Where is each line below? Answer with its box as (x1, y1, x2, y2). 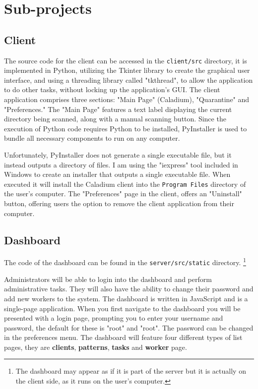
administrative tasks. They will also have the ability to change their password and (4, 283, 254, 294)
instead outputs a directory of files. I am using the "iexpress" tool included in (4, 159, 238, 169)
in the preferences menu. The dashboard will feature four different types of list (4, 332, 243, 342)
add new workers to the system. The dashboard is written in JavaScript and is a (4, 293, 248, 303)
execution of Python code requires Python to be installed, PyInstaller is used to (4, 123, 247, 133)
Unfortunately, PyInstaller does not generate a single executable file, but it (4, 149, 232, 160)
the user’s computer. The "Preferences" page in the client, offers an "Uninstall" (4, 188, 242, 199)
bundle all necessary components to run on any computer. (4, 133, 180, 143)
